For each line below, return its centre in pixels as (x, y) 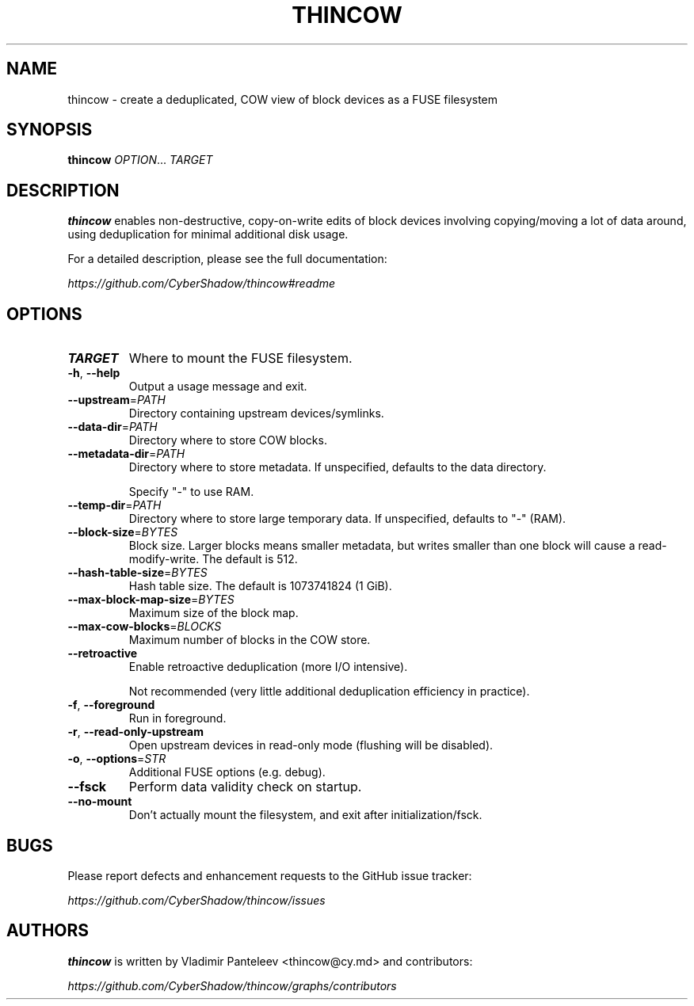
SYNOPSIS (50, 130)
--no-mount (100, 802)
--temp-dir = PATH (114, 505)
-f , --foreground (111, 705)
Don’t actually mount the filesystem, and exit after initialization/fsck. (305, 815)
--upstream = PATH (116, 400)
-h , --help (94, 373)
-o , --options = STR (117, 759)
